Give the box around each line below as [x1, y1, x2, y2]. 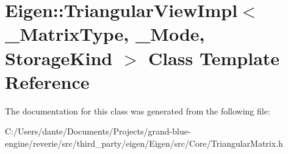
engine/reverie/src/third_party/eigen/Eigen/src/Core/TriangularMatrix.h [5, 136, 283, 149]
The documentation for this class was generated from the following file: [5, 104, 270, 117]
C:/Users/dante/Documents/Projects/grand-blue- [5, 125, 191, 138]
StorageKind [5, 45, 113, 70]
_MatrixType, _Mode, [5, 21, 205, 46]
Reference [5, 69, 90, 94]
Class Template [148, 45, 280, 70]
